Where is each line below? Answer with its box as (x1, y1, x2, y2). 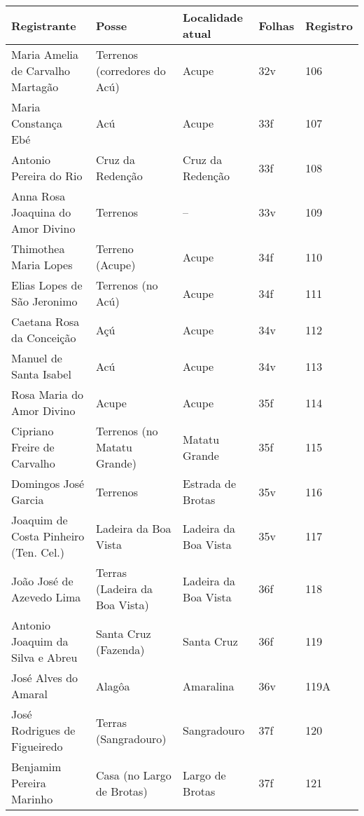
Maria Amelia (11, 46, 79, 62)
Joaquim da (11, 633, 69, 649)
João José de (11, 572, 73, 589)
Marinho (11, 791, 53, 807)
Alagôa (95, 677, 130, 694)
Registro (305, 17, 353, 34)
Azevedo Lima (11, 588, 81, 605)
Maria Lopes (11, 257, 73, 273)
